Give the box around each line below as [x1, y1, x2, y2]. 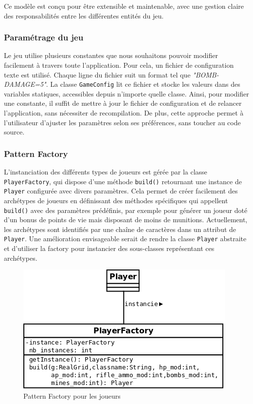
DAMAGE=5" [4, 79, 46, 89]
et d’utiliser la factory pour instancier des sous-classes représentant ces [4, 243, 215, 253]
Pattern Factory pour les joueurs [23, 390, 121, 401]
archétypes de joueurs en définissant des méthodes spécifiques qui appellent [4, 195, 228, 205]
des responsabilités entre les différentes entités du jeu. [4, 10, 164, 20]
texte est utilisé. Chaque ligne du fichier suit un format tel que [4, 69, 191, 79]
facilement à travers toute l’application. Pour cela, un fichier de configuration [4, 60, 234, 70]
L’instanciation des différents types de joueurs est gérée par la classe [4, 167, 207, 177]
